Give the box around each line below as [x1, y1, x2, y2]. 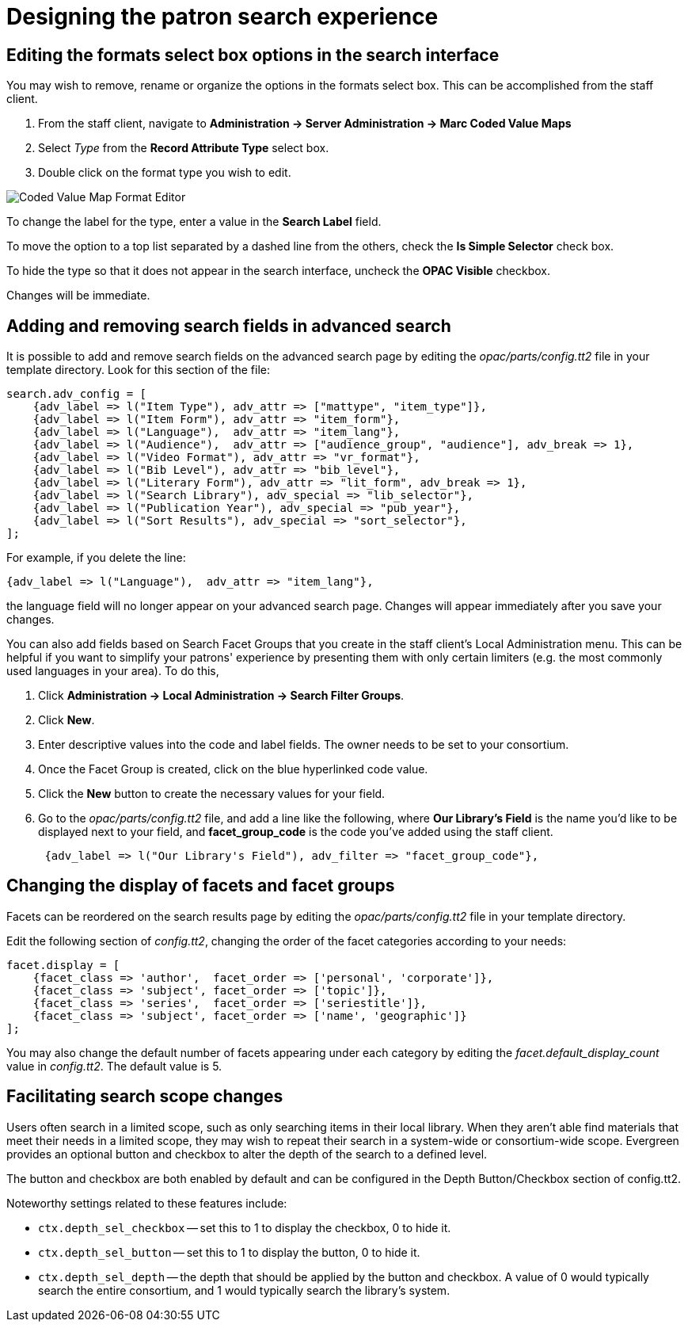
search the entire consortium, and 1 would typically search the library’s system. [38, 1283, 450, 1297]
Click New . [38, 713, 95, 727]
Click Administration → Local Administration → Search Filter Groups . [38, 689, 405, 703]
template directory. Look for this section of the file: [6, 363, 270, 377]
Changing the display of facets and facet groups [6, 876, 395, 896]
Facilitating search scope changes [6, 1086, 283, 1107]
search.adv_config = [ [6, 387, 147, 401]
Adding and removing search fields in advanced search [6, 315, 451, 336]
